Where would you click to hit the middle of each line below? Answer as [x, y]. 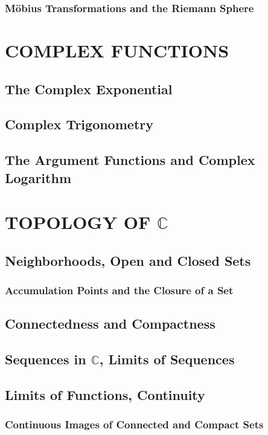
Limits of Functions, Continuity [105, 394]
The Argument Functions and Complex [130, 160]
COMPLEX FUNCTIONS [117, 50]
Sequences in [46, 359]
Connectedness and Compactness [110, 324]
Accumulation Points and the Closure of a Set [119, 290]
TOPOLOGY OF [78, 222]
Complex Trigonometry [79, 124]
